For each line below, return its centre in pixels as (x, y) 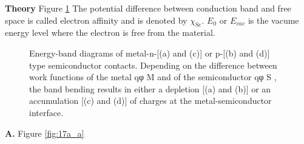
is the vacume (273, 20)
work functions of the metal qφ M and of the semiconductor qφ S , (153, 77)
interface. (46, 112)
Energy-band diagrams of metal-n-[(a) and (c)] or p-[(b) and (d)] (150, 53)
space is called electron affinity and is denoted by (96, 20)
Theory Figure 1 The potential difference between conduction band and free (148, 8)
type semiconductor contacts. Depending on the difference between (153, 65)
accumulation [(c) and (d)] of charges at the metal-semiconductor (150, 101)
